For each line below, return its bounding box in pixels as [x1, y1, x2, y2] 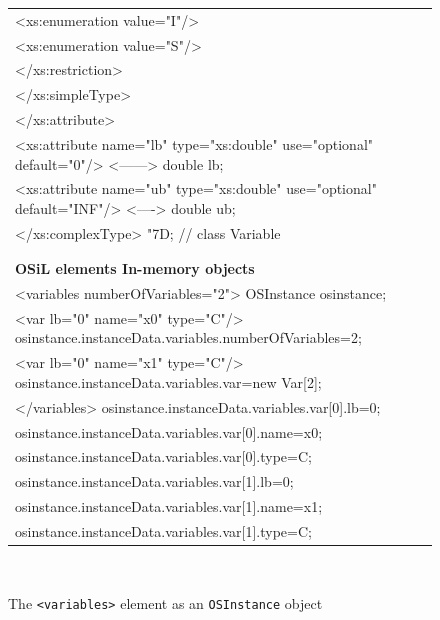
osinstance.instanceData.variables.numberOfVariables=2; [15, 327, 362, 348]
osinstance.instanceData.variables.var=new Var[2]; [15, 371, 322, 392]
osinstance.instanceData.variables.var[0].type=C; [15, 446, 312, 467]
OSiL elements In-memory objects [15, 258, 255, 279]
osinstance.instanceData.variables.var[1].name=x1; [15, 496, 323, 517]
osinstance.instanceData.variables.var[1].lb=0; [15, 471, 294, 492]
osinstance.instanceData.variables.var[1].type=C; [15, 520, 312, 541]
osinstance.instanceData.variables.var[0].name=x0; [15, 421, 323, 442]
